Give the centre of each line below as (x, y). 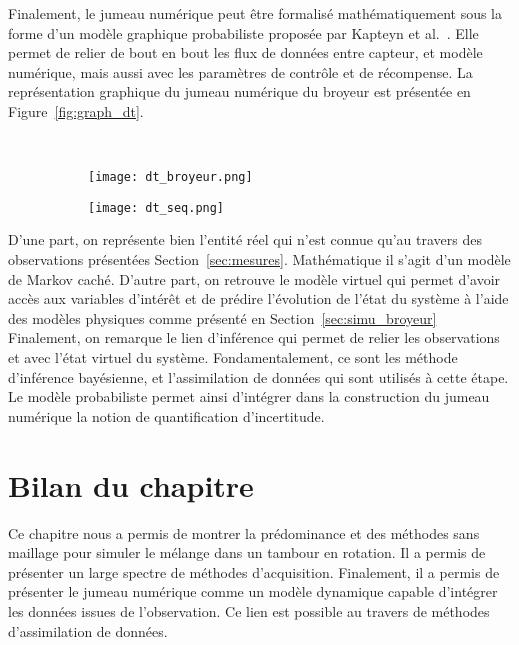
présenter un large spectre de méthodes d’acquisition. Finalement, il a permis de (254, 571)
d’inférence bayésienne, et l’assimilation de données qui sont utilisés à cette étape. (258, 376)
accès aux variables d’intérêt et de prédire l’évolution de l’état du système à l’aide (258, 298)
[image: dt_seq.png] (156, 207)
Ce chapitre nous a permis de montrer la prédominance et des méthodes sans (244, 532)
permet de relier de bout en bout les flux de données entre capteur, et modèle (245, 52)
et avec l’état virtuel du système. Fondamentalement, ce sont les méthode (233, 357)
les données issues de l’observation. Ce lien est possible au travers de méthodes (249, 610)
